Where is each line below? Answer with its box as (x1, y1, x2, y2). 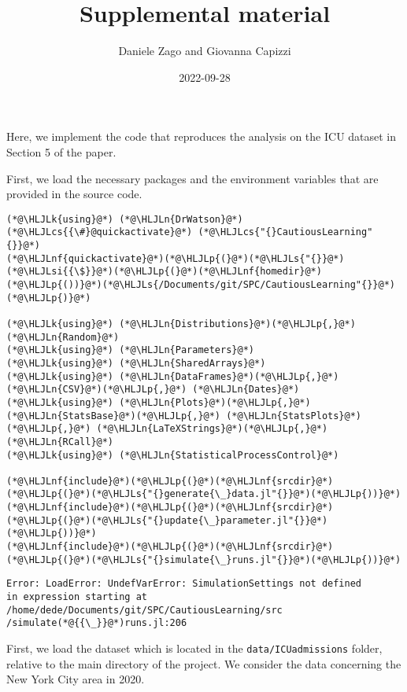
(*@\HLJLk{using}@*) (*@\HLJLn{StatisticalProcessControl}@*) (6, 449, 339, 461)
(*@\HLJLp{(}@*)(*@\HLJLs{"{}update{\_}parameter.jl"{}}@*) (6, 514, 328, 526)
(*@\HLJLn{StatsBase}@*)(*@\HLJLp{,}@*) (6, 410, 221, 421)
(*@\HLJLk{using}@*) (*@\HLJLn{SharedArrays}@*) (6, 357, 266, 369)
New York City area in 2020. (6, 671, 145, 687)
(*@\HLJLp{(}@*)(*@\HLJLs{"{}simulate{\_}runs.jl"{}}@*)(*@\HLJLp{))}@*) (6, 554, 401, 565)
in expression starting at (6, 591, 147, 603)
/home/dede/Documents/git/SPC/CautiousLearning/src (6, 604, 283, 616)
